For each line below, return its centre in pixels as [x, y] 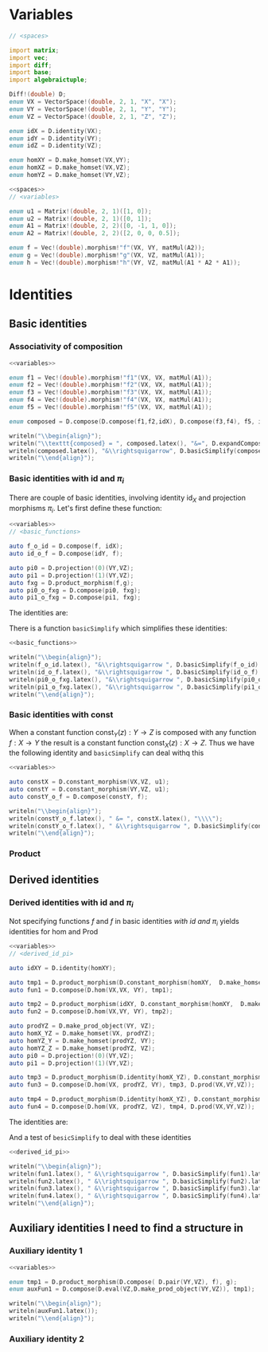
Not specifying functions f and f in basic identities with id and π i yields [124, 922]
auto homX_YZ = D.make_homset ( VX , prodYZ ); [82, 1034]
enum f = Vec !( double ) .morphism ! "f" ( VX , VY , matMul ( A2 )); [107, 248]
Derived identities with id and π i [71, 903]
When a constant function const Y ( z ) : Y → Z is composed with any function [133, 733]
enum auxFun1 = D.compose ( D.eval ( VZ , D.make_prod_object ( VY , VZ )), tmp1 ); [132, 1289]
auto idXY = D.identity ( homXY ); [62, 968]
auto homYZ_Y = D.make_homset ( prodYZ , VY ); [82, 1041]
